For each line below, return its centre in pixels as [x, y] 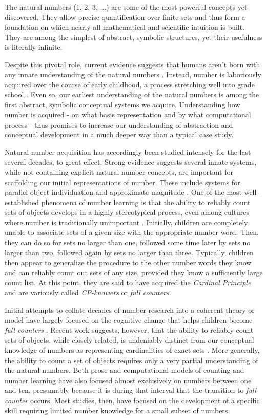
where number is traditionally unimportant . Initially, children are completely [126, 222]
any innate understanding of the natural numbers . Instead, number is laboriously [133, 74]
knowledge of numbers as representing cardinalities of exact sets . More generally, [132, 350]
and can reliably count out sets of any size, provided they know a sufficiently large [134, 272]
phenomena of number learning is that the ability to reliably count [146, 202]
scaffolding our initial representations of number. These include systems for [122, 182]
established [22, 202]
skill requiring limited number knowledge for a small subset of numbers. [117, 410]
